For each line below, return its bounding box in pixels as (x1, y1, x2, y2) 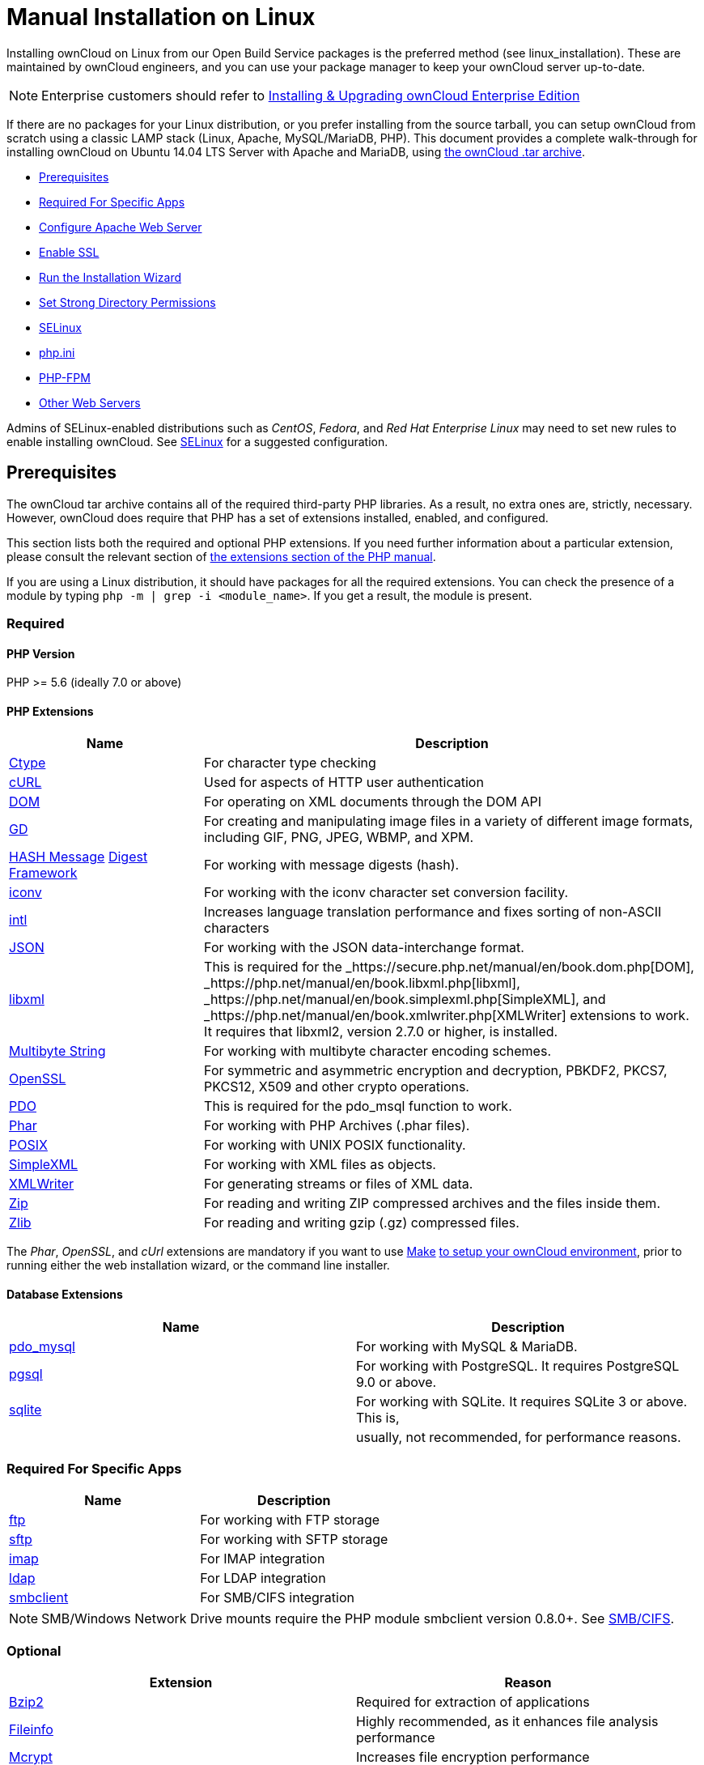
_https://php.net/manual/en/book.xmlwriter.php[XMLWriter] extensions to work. (204, 1007, 689, 1024)
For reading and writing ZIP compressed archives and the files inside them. (204, 1195, 660, 1212)
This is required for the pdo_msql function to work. (204, 1098, 512, 1115)
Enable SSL (39, 245, 100, 259)
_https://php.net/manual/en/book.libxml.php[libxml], (204, 975, 520, 992)
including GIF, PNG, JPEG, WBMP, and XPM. (204, 829, 474, 846)
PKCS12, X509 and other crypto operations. (204, 1078, 469, 1095)
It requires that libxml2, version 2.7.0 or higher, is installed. (204, 1023, 558, 1040)
